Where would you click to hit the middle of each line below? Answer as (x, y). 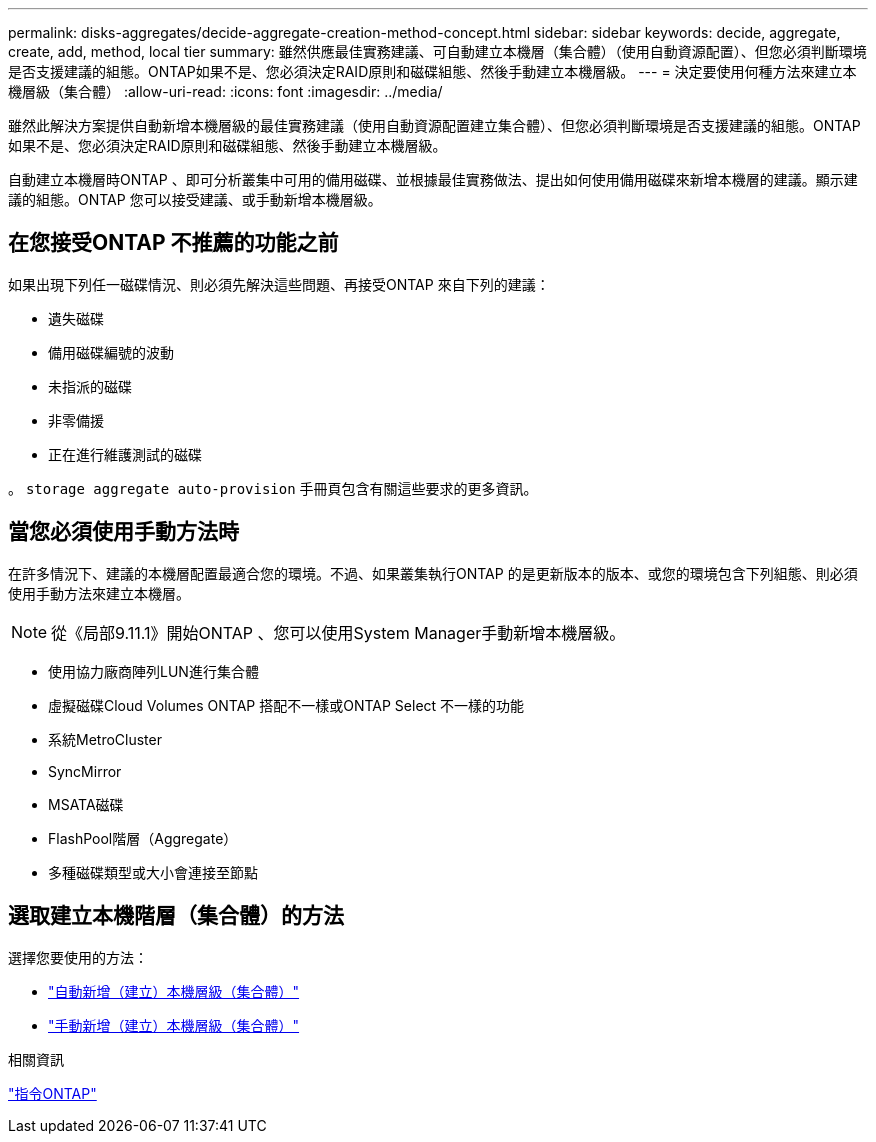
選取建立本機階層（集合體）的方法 (176, 916)
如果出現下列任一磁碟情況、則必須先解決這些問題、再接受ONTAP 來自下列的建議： (279, 284)
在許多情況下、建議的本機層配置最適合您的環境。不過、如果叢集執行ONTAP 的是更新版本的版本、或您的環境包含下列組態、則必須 (433, 573)
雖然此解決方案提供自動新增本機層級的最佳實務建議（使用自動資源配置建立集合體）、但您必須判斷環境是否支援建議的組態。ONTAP (434, 125)
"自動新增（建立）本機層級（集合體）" (174, 991)
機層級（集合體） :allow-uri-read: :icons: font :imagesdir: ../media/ (225, 91)
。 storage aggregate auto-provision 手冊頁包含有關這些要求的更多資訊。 (273, 488)
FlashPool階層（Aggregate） (143, 838)
